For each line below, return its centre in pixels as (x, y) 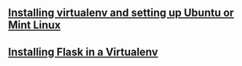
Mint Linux (34, 26)
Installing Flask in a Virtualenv (83, 51)
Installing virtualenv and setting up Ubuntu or (121, 13)
